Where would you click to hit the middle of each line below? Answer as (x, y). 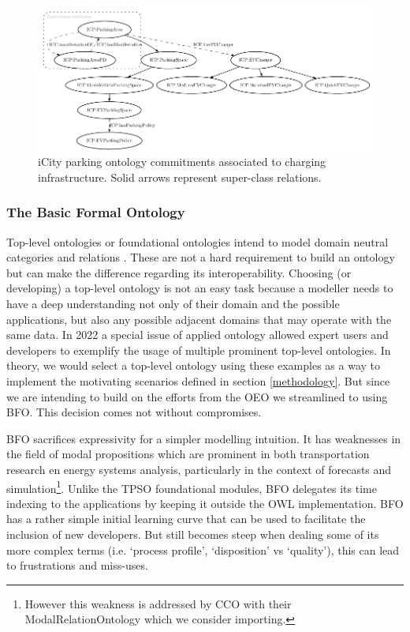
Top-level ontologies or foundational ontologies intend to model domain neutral (198, 241)
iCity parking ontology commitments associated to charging (182, 162)
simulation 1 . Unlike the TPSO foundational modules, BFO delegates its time (192, 487)
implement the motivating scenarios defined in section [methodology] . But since (198, 381)
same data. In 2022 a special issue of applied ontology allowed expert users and (198, 335)
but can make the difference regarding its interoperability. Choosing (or (179, 272)
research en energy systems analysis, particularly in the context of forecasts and (199, 469)
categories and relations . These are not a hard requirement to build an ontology (201, 257)
